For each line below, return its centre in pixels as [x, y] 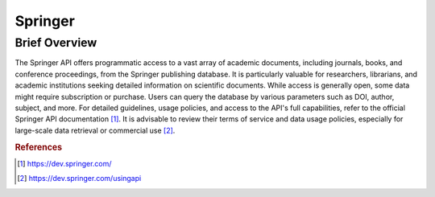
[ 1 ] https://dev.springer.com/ [64, 163]
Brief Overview [56, 43]
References [39, 147]
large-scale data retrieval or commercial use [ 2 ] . [95, 130]
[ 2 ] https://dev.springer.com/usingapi [79, 179]
